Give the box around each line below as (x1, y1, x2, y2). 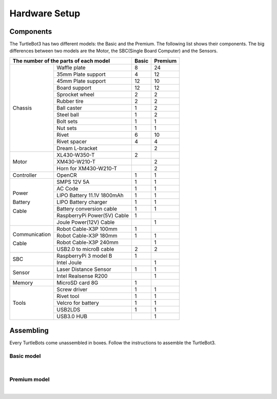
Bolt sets (56, 118, 78, 125)
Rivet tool (56, 292, 80, 300)
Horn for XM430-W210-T (56, 164, 117, 172)
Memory (12, 279, 33, 286)
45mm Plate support (56, 77, 106, 85)
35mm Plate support (56, 71, 106, 78)
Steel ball (56, 111, 79, 118)
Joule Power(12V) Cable (56, 218, 115, 225)
